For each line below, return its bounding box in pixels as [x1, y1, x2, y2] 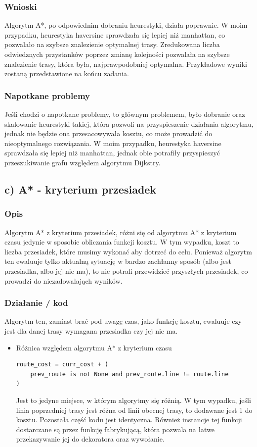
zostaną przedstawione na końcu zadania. [4, 68, 129, 79]
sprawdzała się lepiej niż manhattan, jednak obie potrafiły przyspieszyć [4, 148, 220, 158]
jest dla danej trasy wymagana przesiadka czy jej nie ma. [4, 325, 178, 336]
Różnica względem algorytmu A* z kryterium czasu [16, 342, 172, 352]
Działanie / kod [4, 297, 68, 309]
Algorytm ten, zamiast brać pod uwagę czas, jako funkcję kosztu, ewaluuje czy [4, 316, 242, 326]
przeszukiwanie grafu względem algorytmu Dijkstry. [4, 157, 161, 167]
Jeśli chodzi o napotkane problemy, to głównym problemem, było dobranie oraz [4, 109, 245, 119]
